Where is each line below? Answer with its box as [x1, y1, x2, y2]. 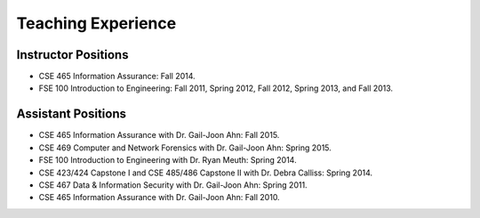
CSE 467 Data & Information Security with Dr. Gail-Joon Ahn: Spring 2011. [38, 179, 308, 190]
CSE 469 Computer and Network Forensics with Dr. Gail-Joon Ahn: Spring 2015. [38, 142, 332, 153]
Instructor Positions [16, 47, 129, 62]
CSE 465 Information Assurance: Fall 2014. [38, 71, 196, 82]
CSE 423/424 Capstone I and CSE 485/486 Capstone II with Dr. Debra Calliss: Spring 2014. [38, 167, 373, 178]
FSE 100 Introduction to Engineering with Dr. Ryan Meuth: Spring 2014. [38, 155, 297, 166]
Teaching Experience [16, 13, 177, 33]
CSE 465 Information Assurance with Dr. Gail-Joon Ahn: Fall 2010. [38, 192, 280, 203]
